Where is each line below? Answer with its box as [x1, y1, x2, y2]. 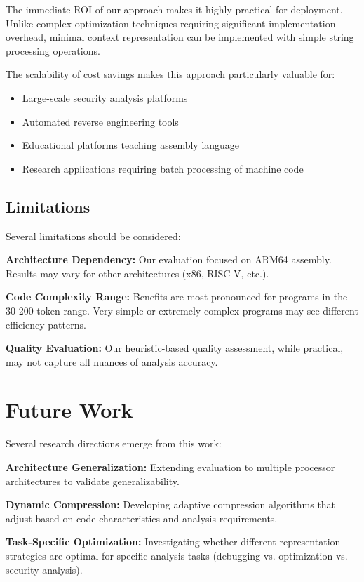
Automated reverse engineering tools [22, 114, 179, 128]
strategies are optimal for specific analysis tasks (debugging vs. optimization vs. [6, 548, 348, 562]
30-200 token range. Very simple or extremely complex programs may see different [6, 303, 358, 317]
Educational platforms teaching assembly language [22, 138, 240, 152]
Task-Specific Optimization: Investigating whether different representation [6, 534, 341, 549]
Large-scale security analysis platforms [22, 90, 188, 105]
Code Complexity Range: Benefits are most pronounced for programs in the [6, 289, 348, 304]
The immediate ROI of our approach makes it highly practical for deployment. [6, 2, 343, 16]
